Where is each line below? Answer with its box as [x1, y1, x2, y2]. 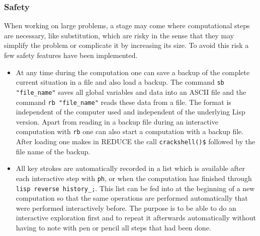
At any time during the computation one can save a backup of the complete [16, 67, 250, 77]
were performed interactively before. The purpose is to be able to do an [16, 202, 236, 213]
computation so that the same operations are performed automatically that [16, 193, 248, 203]
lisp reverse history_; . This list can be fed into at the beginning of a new [16, 183, 255, 193]
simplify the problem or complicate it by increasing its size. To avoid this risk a [4, 40, 249, 50]
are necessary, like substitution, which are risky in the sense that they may [4, 30, 234, 40]
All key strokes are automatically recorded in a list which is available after [16, 163, 245, 173]
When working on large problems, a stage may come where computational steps [4, 20, 250, 31]
